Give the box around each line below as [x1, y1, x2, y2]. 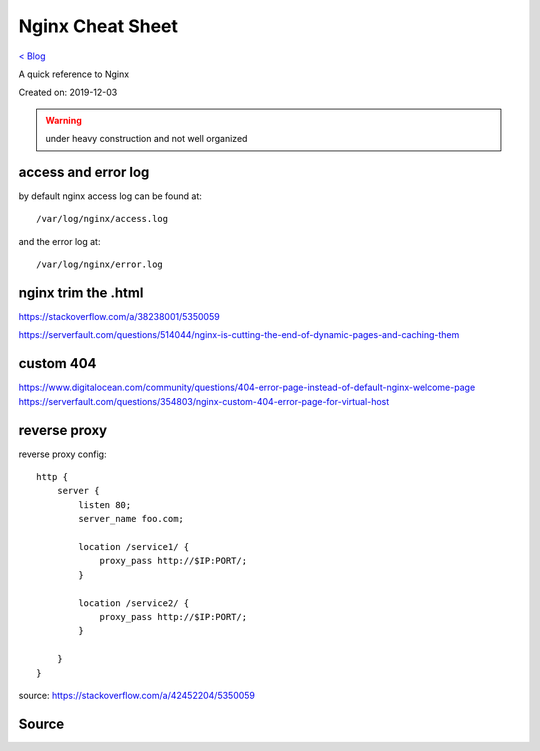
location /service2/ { [78, 597, 190, 609]
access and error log [18, 163, 150, 180]
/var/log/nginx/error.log [36, 259, 164, 270]
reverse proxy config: [18, 448, 107, 460]
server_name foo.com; [78, 513, 185, 525]
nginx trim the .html [18, 285, 144, 301]
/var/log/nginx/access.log [36, 213, 169, 225]
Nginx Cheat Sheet [18, 15, 179, 37]
